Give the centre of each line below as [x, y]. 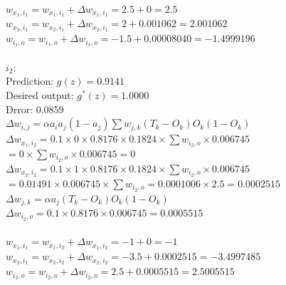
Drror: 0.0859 [35, 109]
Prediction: [30, 81]
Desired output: [40, 94]
